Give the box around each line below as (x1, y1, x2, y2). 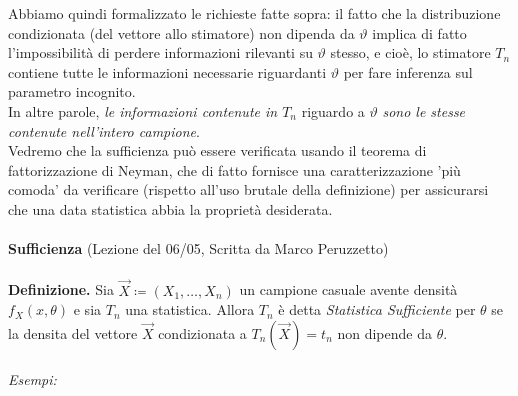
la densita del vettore (8, 322, 138, 343)
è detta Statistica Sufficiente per (278, 299, 476, 320)
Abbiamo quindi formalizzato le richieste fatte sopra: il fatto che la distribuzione (8, 3, 501, 23)
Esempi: (8, 369, 57, 390)
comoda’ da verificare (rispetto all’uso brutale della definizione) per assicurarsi (8, 179, 489, 200)
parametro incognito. (8, 81, 136, 102)
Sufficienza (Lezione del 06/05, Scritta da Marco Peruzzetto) (8, 238, 389, 259)
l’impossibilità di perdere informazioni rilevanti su (8, 42, 313, 63)
